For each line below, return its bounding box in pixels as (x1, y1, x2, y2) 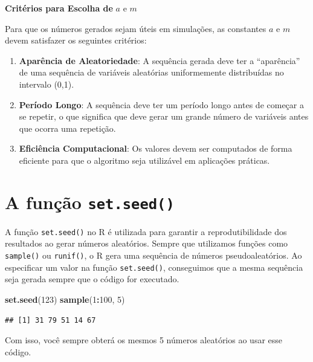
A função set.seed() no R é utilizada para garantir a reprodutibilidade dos (5, 225, 287, 238)
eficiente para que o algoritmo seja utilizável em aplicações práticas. (19, 154, 270, 166)
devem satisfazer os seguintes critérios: (5, 34, 147, 47)
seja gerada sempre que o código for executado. (5, 273, 179, 285)
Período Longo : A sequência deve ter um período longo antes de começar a (19, 98, 304, 111)
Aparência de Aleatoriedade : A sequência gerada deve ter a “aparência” (19, 54, 300, 66)
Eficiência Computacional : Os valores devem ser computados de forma (19, 142, 292, 155)
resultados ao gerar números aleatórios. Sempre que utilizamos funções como (5, 237, 288, 250)
